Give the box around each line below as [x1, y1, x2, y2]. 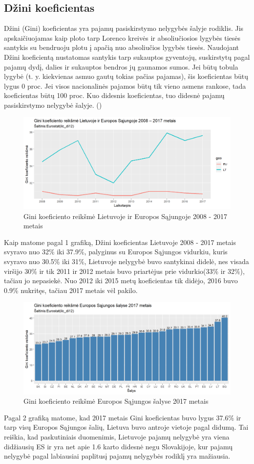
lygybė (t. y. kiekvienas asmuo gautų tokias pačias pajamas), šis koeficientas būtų [4, 71, 248, 81]
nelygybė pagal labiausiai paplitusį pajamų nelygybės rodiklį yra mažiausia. [4, 451, 231, 461]
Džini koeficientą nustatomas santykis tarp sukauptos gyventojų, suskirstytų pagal [4, 51, 250, 62]
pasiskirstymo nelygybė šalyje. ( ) [4, 99, 102, 110]
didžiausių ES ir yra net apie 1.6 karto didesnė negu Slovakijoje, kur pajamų [4, 441, 233, 451]
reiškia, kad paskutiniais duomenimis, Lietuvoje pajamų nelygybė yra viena [4, 432, 230, 442]
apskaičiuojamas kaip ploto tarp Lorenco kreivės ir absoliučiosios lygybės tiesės [4, 32, 241, 43]
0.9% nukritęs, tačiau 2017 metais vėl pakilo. [4, 285, 138, 295]
